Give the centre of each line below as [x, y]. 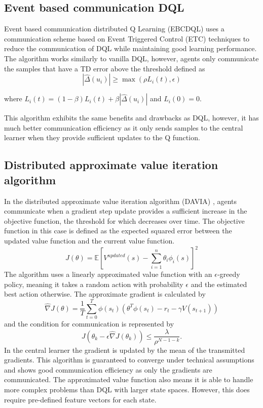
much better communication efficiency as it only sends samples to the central [124, 127]
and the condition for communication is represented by [89, 323]
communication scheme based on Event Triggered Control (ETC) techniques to [127, 38]
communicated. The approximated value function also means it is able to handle [129, 379]
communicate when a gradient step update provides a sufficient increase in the [126, 211]
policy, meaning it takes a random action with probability [94, 284]
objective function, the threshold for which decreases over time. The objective [124, 220]
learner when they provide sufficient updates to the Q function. [102, 137]
